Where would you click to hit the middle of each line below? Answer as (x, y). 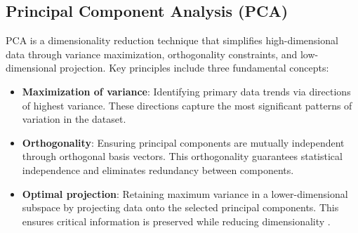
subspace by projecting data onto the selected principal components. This (180, 207)
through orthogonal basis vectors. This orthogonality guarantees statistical (182, 156)
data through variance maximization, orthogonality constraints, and (152, 54)
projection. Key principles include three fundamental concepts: (194, 68)
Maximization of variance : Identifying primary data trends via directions (186, 91)
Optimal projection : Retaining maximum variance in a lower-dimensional (185, 193)
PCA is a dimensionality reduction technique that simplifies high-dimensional (172, 40)
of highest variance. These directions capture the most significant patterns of (187, 105)
